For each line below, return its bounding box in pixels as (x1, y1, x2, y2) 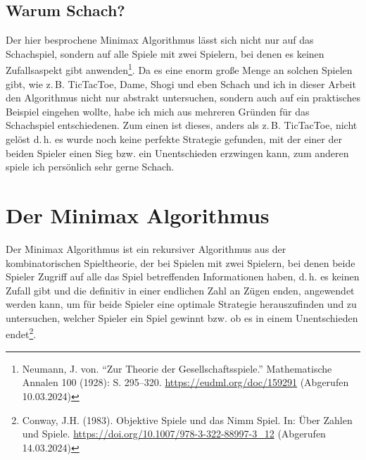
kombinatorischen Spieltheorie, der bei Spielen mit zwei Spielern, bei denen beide (6, 255, 355, 270)
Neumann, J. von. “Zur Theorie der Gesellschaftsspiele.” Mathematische (22, 361, 332, 375)
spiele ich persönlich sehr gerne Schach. (6, 159, 175, 174)
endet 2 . (6, 325, 37, 342)
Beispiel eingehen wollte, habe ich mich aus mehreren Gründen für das (6, 104, 310, 118)
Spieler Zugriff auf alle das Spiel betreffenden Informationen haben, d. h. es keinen (6, 269, 360, 284)
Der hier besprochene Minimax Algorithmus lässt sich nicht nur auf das (6, 32, 314, 47)
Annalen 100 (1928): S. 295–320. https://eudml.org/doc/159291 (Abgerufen (22, 375, 349, 390)
